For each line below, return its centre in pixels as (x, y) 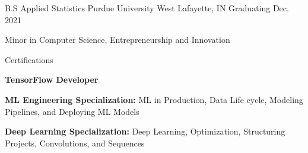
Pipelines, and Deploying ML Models (72, 111)
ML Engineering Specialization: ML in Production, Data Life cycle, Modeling (154, 99)
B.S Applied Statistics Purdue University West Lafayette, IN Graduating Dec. (147, 8)
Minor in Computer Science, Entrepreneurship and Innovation (118, 40)
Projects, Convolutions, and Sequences (75, 143)
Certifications (29, 59)
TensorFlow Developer (52, 79)
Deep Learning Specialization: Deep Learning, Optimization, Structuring (145, 131)
